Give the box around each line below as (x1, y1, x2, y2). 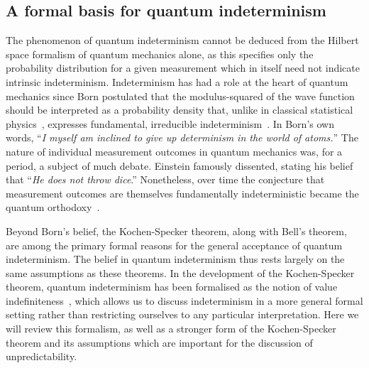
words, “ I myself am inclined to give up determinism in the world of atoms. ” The (6, 130, 358, 145)
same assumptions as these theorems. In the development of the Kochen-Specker (6, 265, 355, 280)
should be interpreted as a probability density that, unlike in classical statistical (6, 102, 353, 117)
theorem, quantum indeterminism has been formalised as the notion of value (6, 279, 338, 294)
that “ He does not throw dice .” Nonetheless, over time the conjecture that (6, 172, 325, 187)
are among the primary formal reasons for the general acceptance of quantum (6, 237, 343, 252)
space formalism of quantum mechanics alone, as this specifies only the (6, 46, 314, 61)
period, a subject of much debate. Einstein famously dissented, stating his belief (6, 158, 353, 173)
